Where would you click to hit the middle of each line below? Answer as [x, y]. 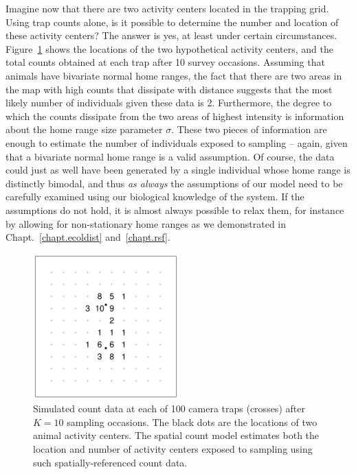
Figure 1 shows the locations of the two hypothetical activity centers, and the [169, 48]
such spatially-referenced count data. [110, 462]
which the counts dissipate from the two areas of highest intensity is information [175, 116]
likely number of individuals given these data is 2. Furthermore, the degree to [169, 103]
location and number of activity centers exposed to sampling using [173, 449]
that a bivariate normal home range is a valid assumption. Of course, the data [170, 156]
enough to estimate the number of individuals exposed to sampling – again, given [177, 142]
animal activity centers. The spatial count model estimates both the [176, 435]
